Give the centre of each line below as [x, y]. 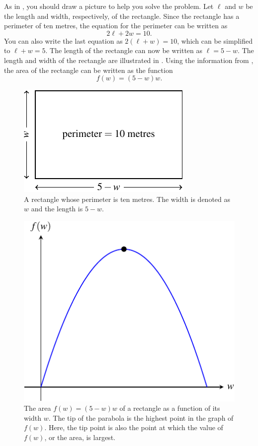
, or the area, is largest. [80, 437]
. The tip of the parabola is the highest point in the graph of [141, 417]
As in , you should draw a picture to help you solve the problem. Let [109, 6]
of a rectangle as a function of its [170, 408]
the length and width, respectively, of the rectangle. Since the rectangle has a [122, 16]
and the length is [57, 209]
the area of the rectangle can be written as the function [88, 70]
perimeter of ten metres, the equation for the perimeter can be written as [116, 26]
